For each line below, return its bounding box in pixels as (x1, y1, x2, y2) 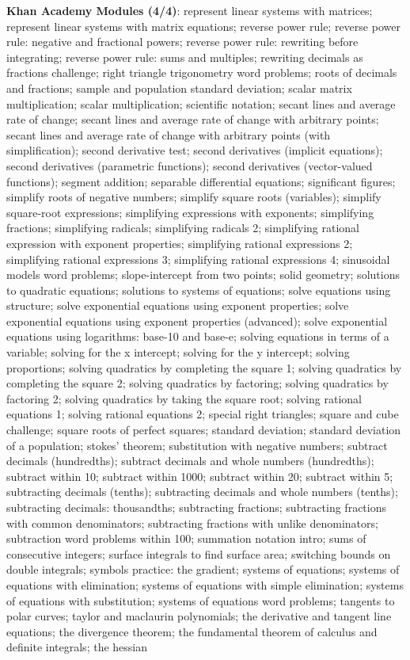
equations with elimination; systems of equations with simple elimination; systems (6, 576, 404, 593)
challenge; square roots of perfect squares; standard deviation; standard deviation (6, 422, 401, 438)
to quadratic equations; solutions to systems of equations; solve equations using (6, 281, 391, 298)
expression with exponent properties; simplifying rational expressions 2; (6, 235, 353, 251)
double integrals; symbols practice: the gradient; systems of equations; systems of (6, 561, 400, 578)
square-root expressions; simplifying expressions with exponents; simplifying (6, 204, 374, 220)
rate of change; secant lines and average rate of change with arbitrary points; (6, 111, 379, 128)
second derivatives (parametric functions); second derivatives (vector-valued (6, 157, 373, 174)
